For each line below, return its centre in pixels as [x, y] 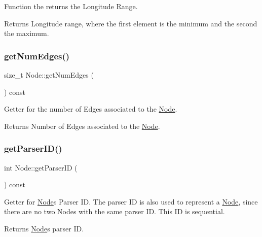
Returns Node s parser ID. [44, 228]
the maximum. [27, 33]
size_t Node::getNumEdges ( [49, 75]
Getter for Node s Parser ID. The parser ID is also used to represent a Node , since [131, 201]
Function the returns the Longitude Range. [71, 6]
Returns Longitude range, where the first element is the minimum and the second [131, 23]
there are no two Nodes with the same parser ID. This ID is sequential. [115, 211]
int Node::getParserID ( [41, 167]
